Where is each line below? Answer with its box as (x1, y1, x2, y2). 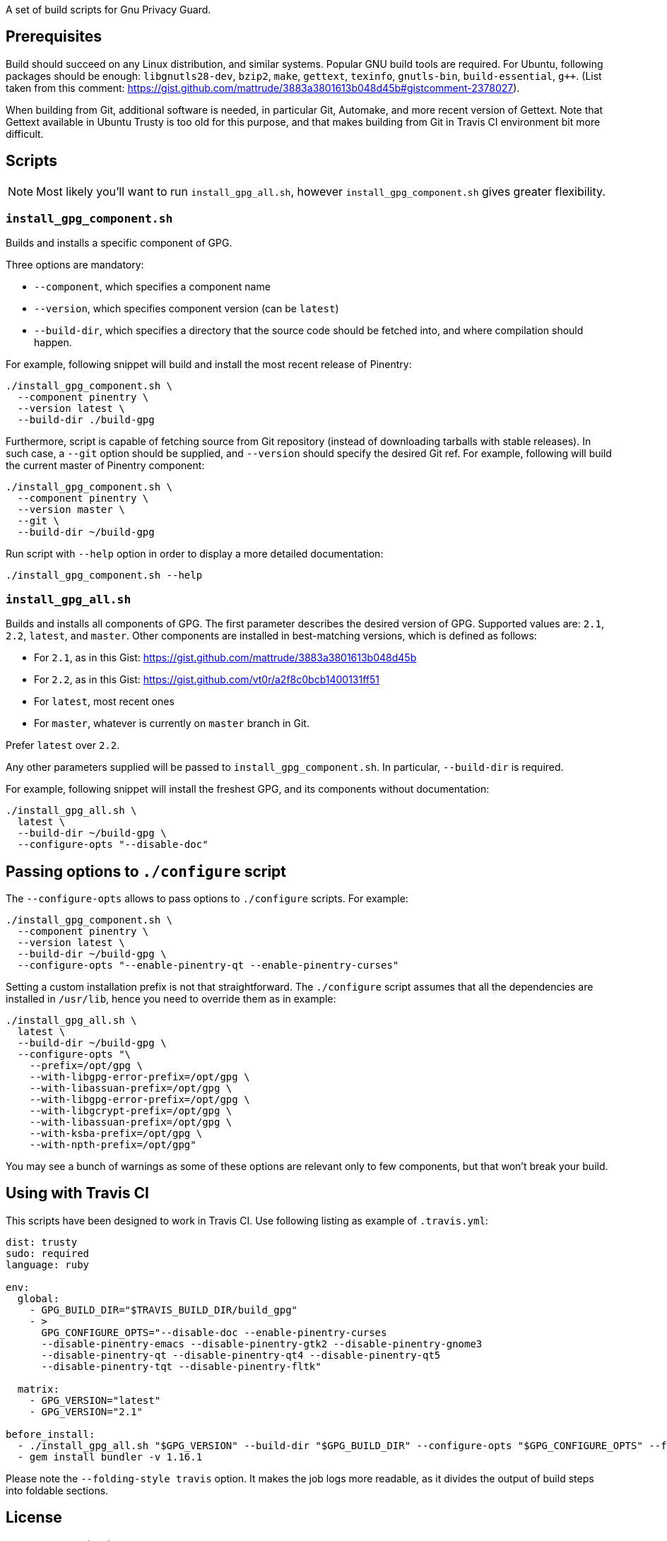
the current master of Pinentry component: (6, 459, 205, 472)
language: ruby (6, 1258, 90, 1270)
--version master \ (17, 504, 125, 516)
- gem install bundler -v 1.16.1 (17, 1451, 203, 1463)
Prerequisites (6, 28, 102, 46)
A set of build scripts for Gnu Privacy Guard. (6, 4, 211, 16)
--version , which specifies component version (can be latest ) (34, 302, 339, 315)
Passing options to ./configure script (6, 862, 287, 880)
